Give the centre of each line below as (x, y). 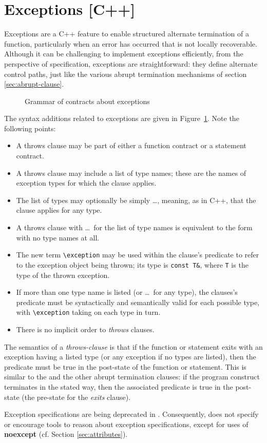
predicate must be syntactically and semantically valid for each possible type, (138, 302)
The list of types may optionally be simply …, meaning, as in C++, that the (136, 200)
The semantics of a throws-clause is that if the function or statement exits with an (133, 346)
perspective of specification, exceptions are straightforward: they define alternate (131, 63)
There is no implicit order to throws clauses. (85, 329)
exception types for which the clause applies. (86, 183)
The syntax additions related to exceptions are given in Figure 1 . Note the (122, 118)
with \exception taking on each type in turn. (88, 312)
